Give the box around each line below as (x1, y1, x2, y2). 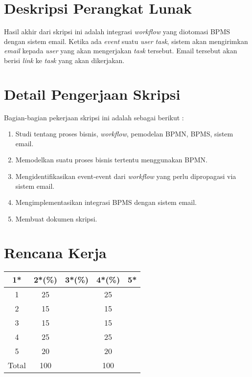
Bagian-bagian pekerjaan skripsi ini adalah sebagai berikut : (4, 112, 184, 122)
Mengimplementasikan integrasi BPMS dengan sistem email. (15, 197, 197, 207)
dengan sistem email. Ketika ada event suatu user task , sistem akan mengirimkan (4, 36, 248, 46)
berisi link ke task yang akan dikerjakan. (4, 55, 125, 65)
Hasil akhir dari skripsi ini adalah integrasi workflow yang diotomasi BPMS (4, 26, 230, 37)
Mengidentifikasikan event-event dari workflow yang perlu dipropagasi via (15, 171, 236, 181)
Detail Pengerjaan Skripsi (4, 84, 181, 104)
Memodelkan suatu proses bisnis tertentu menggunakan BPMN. (15, 155, 207, 165)
